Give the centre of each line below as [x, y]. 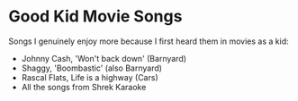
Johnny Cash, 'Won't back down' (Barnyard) [104, 58]
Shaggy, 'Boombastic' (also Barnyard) [92, 68]
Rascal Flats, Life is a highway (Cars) [90, 77]
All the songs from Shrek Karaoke [84, 87]
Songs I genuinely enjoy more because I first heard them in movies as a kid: [149, 41]
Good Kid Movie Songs [95, 17]
